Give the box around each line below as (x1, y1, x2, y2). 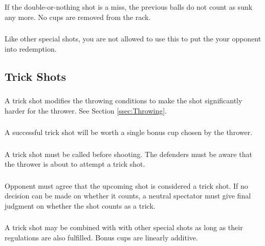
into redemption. (5, 43, 57, 54)
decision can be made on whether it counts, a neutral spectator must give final (5, 190, 251, 201)
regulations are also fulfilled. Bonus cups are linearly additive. (5, 232, 198, 242)
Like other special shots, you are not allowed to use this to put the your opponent (5, 33, 261, 44)
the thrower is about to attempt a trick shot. (5, 159, 145, 169)
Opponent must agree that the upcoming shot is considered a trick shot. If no (5, 180, 248, 191)
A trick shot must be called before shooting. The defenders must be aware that (5, 148, 252, 159)
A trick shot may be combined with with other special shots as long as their (5, 222, 243, 233)
